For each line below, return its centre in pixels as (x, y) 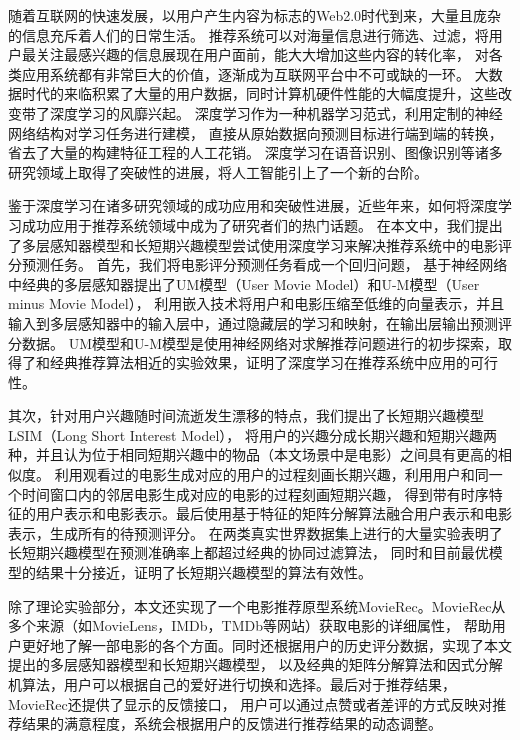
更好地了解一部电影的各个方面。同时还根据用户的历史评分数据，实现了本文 (266, 644)
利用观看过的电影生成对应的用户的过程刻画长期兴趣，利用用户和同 (271, 474)
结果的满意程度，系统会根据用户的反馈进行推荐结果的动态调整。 (231, 723)
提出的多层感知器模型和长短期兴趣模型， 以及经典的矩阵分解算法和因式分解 (255, 664)
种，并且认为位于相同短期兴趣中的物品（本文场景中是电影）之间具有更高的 (253, 454)
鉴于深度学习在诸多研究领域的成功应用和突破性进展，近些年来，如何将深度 (253, 205)
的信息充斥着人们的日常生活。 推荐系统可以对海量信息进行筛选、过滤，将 (248, 34)
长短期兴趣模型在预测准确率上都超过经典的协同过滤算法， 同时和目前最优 (248, 552)
